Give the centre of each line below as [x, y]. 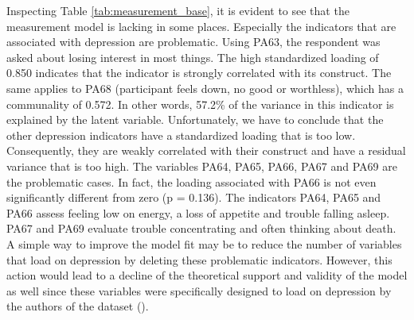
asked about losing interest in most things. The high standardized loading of [193, 57]
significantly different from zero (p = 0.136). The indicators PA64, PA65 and [194, 197]
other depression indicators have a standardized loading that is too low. [181, 135]
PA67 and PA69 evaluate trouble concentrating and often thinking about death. [201, 228]
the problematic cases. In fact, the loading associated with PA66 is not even [191, 181]
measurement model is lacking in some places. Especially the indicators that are [201, 26]
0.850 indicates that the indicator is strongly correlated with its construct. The [199, 73]
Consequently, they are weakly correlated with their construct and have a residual [206, 150]
